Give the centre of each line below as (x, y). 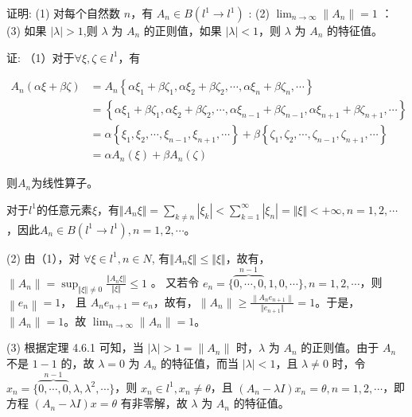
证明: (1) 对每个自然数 (64, 13)
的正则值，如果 (183, 30)
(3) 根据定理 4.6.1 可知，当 (75, 347)
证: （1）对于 (41, 57)
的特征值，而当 (200, 362)
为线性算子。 (65, 183)
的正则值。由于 (340, 347)
